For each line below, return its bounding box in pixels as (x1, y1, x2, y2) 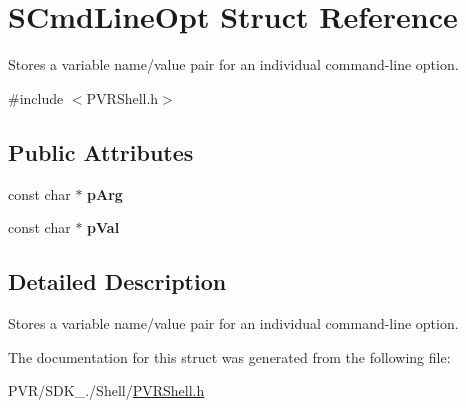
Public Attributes (8, 136, 194, 167)
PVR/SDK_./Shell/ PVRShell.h (8, 380, 205, 401)
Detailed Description (8, 266, 227, 297)
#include (8, 87, 64, 108)
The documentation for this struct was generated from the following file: (8, 346, 451, 367)
